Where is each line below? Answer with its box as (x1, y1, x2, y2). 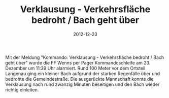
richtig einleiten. (5, 86, 39, 92)
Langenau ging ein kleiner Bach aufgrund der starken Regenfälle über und (5, 70, 160, 77)
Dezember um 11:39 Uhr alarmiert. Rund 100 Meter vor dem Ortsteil (5, 65, 146, 71)
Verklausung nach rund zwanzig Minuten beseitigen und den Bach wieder (5, 81, 160, 87)
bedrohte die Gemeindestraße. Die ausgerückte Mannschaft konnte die (5, 76, 154, 82)
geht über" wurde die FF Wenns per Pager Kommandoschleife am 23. (5, 59, 151, 66)
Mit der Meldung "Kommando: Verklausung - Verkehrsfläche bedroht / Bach (5, 54, 164, 60)
